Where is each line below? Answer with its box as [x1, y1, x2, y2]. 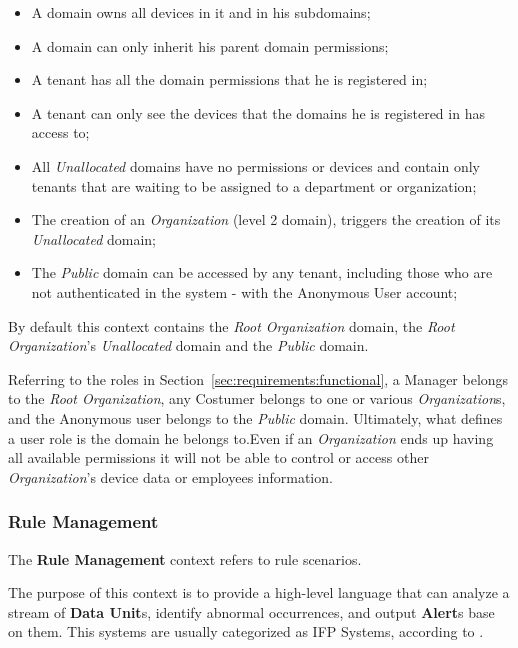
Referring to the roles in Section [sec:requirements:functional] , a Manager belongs [8, 368, 509, 389]
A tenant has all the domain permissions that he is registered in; [31, 69, 428, 90]
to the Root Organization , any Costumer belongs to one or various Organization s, [8, 388, 506, 409]
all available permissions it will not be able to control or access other [8, 447, 429, 468]
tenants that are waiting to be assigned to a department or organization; [31, 175, 477, 196]
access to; [31, 122, 90, 143]
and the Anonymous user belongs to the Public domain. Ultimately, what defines [8, 407, 503, 428]
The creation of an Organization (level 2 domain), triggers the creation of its [31, 209, 501, 230]
